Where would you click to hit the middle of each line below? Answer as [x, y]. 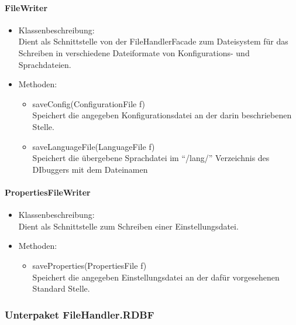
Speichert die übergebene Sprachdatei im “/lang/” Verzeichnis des [151, 158]
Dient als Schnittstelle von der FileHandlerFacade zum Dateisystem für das [153, 41]
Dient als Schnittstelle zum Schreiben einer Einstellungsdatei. [128, 226]
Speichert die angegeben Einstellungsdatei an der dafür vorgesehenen [156, 277]
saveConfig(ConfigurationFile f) [89, 103]
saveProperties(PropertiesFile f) [90, 265]
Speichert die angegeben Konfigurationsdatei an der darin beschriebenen [162, 115]
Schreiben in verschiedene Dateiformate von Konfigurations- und [134, 52]
